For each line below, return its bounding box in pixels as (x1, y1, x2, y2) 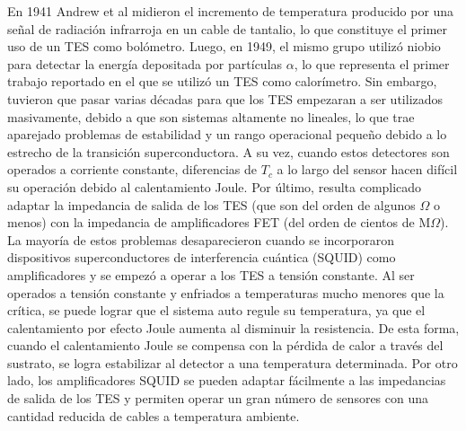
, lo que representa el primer (294, 54, 450, 73)
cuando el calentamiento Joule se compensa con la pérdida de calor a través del (7, 336, 444, 355)
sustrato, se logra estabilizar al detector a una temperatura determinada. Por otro (7, 353, 458, 372)
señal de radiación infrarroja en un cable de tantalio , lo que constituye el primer (7, 19, 448, 38)
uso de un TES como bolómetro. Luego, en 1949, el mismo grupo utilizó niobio (7, 37, 441, 56)
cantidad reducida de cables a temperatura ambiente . (7, 406, 300, 425)
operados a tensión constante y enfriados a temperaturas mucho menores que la (7, 283, 444, 302)
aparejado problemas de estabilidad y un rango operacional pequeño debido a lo (7, 125, 447, 144)
